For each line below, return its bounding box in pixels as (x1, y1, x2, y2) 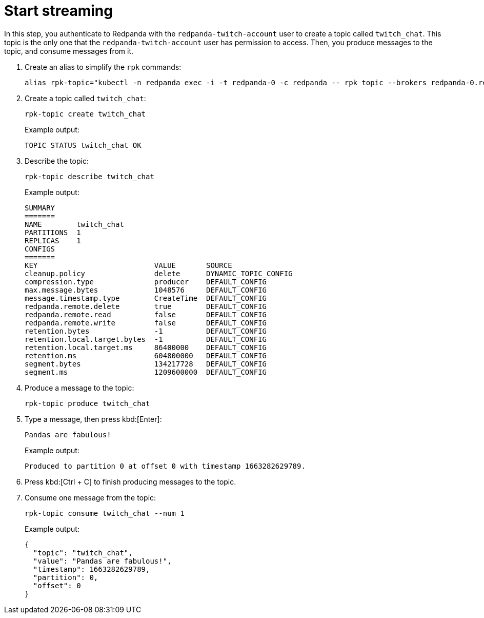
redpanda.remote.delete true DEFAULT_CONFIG (25, 302, 267, 311)
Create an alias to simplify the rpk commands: (25, 62, 181, 71)
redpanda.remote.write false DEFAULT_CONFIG (25, 318, 267, 327)
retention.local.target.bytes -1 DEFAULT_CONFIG (25, 335, 267, 343)
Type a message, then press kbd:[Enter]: (25, 414, 162, 423)
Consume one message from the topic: (25, 493, 156, 502)
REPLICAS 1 (25, 236, 81, 245)
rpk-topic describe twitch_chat (25, 172, 154, 181)
